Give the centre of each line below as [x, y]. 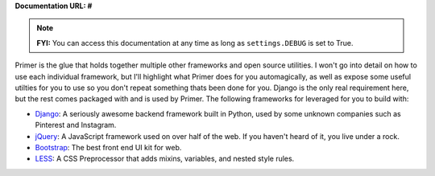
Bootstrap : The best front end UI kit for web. [108, 147]
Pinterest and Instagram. [76, 125]
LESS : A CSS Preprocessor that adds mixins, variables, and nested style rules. [165, 159]
